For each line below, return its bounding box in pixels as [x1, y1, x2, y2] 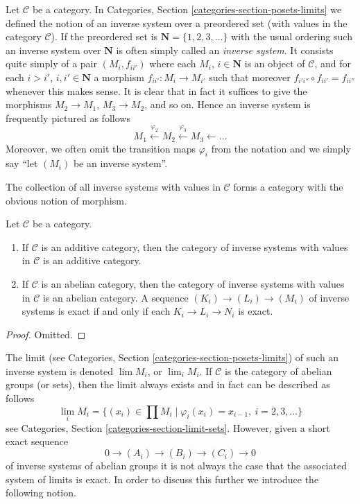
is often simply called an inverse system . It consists [116, 42, 334, 57]
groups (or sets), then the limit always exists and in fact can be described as [6, 377, 330, 392]
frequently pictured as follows [6, 110, 130, 125]
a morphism [94, 69, 144, 84]
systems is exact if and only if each [22, 304, 171, 318]
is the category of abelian [224, 363, 332, 378]
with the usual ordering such [231, 29, 352, 44]
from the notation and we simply [211, 141, 351, 155]
